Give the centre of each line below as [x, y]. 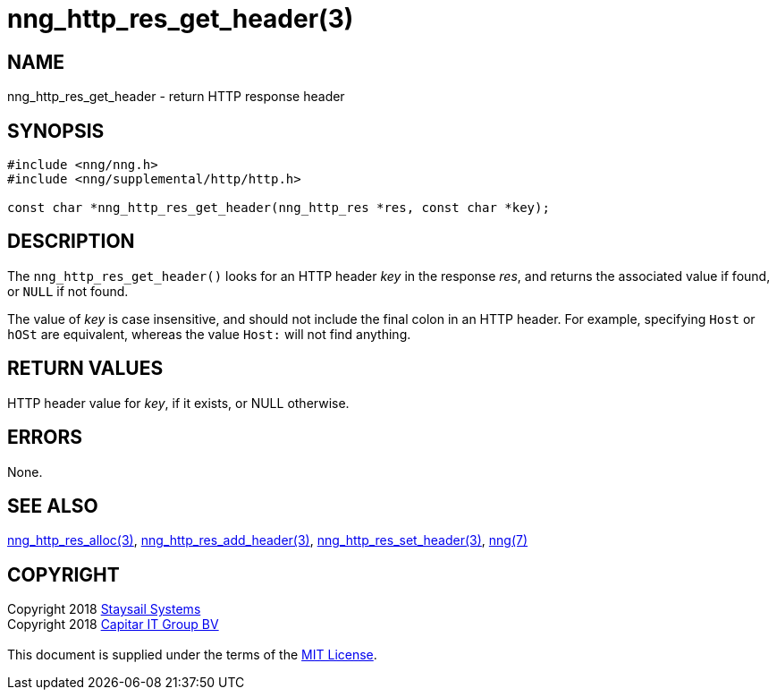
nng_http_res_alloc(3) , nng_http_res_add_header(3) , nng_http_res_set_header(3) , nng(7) [268, 540]
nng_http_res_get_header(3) [181, 19]
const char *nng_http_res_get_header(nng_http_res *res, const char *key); [279, 208]
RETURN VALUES [85, 369]
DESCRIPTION [71, 242]
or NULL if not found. [68, 291]
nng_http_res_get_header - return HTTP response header [176, 97]
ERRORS [45, 438]
